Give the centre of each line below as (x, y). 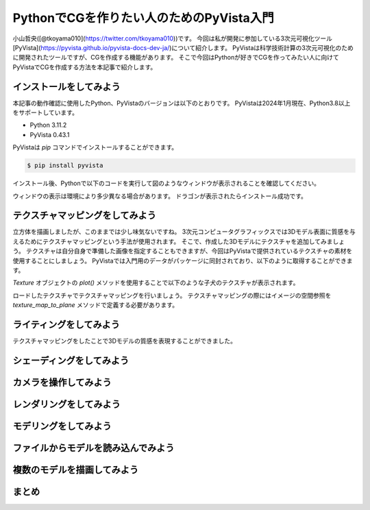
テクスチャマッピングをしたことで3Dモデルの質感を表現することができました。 (124, 341)
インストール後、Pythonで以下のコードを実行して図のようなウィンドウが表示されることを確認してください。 (166, 183)
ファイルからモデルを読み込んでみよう (94, 448)
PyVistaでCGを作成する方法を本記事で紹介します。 (85, 67)
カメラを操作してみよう (62, 382)
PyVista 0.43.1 (50, 134)
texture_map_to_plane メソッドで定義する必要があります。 (95, 305)
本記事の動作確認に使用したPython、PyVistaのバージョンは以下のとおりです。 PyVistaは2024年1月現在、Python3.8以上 (182, 103)
